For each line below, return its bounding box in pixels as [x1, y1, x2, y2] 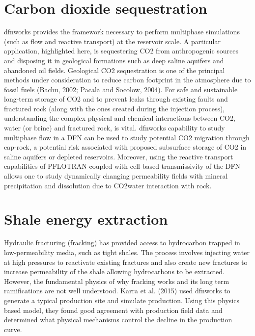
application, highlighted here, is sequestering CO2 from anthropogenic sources [4, 46, 238, 56]
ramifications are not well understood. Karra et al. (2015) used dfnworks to [4, 285, 230, 296]
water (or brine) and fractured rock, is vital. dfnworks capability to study [4, 123, 225, 133]
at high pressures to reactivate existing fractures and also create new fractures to [4, 257, 248, 267]
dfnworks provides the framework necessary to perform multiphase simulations [4, 26, 240, 37]
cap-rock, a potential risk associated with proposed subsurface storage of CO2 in [4, 142, 247, 152]
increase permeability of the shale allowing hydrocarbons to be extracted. [4, 266, 225, 277]
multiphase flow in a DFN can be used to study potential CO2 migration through [4, 132, 250, 142]
